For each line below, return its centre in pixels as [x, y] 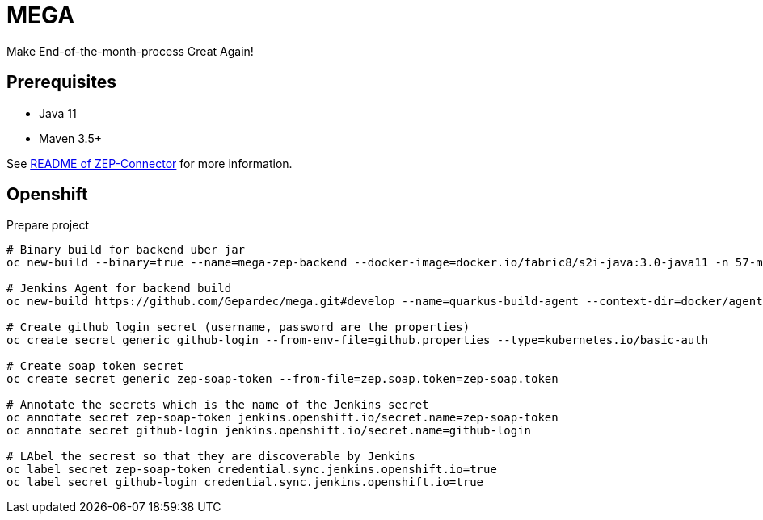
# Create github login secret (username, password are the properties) [238, 327]
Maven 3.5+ [71, 138]
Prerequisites [61, 82]
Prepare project [48, 225]
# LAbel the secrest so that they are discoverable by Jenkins [211, 457]
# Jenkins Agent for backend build [119, 289]
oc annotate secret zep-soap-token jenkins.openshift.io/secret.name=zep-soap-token [282, 418]
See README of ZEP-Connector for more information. [150, 163]
